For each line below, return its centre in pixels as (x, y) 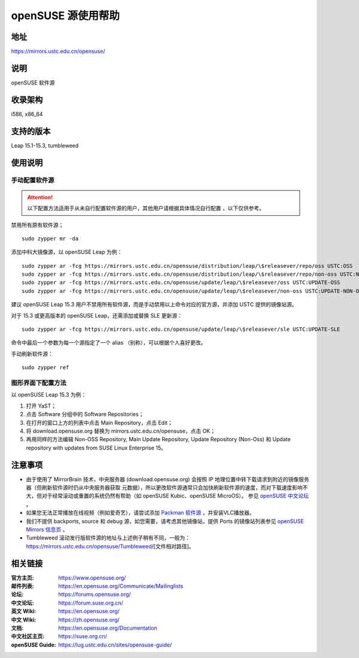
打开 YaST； (41, 406)
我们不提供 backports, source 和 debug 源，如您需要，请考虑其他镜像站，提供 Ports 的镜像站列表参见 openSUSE (165, 521)
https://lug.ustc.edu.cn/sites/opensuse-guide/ (115, 645)
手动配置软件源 (33, 180)
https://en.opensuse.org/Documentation (108, 628)
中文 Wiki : (24, 620)
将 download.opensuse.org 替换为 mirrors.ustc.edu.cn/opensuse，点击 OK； (121, 431)
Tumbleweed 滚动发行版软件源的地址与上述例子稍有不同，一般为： (108, 538)
